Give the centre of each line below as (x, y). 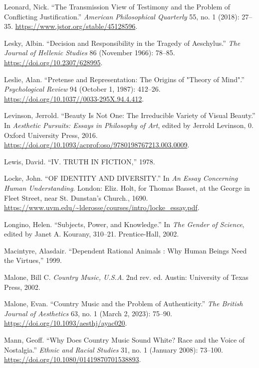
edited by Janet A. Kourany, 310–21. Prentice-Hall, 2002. (92, 234)
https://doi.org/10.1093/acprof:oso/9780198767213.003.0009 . (97, 145)
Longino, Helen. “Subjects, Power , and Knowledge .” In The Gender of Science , (124, 224)
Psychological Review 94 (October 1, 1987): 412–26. (82, 89)
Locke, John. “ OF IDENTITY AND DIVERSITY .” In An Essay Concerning (121, 178)
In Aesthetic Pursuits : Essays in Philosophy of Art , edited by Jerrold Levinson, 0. (129, 125)
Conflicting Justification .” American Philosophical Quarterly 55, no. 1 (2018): (122, 16)
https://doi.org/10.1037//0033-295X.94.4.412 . (74, 98)
